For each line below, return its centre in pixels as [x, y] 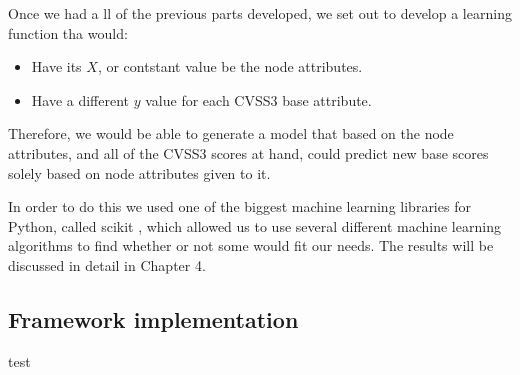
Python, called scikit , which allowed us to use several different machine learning [254, 225]
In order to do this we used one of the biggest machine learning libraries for [239, 206]
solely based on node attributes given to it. [139, 172]
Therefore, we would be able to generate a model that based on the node [231, 133]
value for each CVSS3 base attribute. [258, 99]
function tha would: [68, 32]
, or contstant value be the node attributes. [230, 66]
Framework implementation [153, 318]
